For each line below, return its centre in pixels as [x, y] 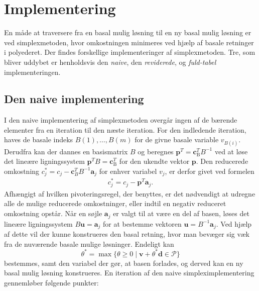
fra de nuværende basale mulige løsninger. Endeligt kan [89, 244]
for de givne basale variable [177, 139]
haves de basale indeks [39, 139]
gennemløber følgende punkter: [51, 282]
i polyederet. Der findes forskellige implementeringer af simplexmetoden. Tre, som [130, 52]
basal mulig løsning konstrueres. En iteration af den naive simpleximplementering [129, 273]
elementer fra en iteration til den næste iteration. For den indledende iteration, [125, 129]
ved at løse [231, 151]
